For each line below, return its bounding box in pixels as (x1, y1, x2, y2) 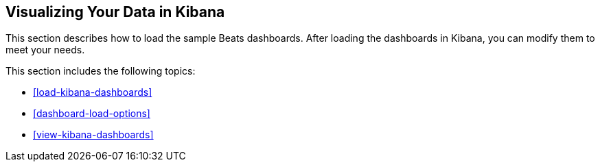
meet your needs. (5, 44, 85, 56)
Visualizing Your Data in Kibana (5, 3, 225, 21)
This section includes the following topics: (5, 65, 196, 77)
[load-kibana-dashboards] (33, 86, 152, 99)
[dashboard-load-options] (33, 107, 150, 120)
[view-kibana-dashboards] (33, 129, 154, 141)
